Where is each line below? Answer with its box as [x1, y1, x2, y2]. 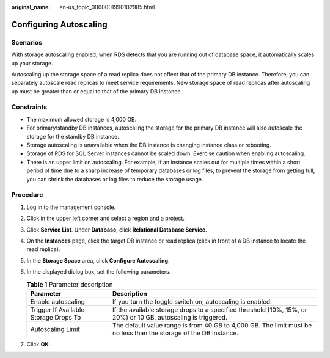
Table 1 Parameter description [26, 280, 113, 288]
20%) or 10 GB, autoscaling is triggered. [112, 313, 228, 321]
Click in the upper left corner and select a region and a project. [26, 214, 185, 222]
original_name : [11, 4, 51, 10]
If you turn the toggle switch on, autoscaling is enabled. [112, 297, 272, 305]
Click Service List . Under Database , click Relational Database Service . [26, 226, 207, 233]
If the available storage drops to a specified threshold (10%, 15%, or [112, 305, 308, 314]
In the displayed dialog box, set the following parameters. [26, 268, 171, 276]
